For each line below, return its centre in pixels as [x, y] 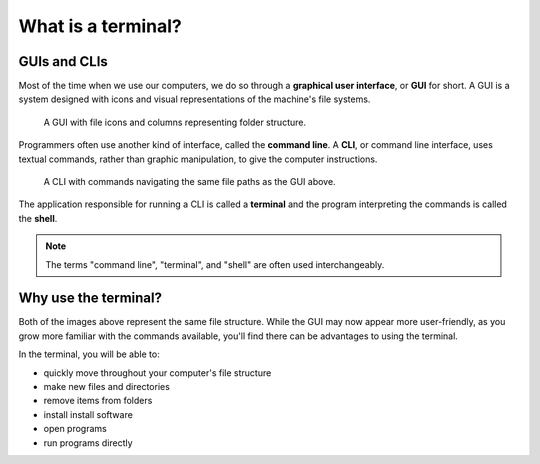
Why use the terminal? [90, 298]
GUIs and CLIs [63, 61]
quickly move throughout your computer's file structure [157, 372]
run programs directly [88, 442]
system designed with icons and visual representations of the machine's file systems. [194, 99]
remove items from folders [98, 401]
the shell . [38, 218]
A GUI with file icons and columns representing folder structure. [175, 122]
